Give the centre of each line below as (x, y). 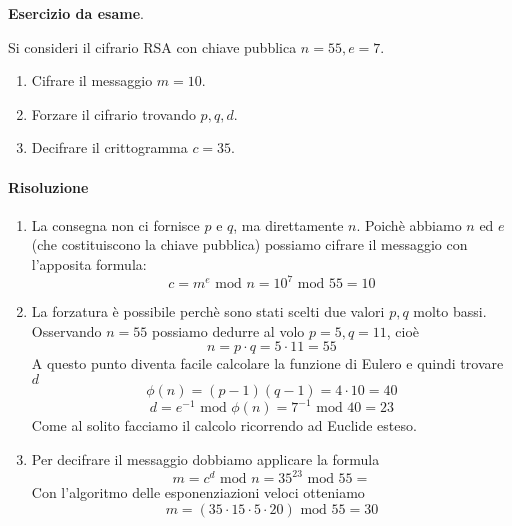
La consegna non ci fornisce (115, 224)
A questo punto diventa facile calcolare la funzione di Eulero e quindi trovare (267, 363)
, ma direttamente (288, 224)
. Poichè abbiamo (409, 224)
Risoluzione (48, 186)
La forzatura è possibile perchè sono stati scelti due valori (208, 311)
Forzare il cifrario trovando (113, 113)
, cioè (403, 330)
